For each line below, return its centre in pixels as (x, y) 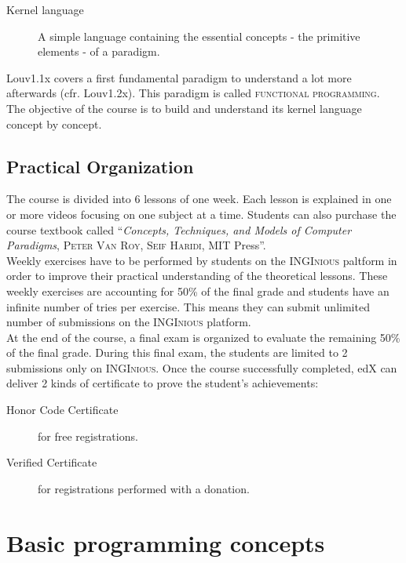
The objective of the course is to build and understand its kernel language (184, 108)
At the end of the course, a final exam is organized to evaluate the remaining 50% (203, 337)
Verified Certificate (52, 462)
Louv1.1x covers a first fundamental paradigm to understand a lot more (179, 77)
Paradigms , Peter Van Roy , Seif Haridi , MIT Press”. (136, 245)
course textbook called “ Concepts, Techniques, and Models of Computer (179, 229)
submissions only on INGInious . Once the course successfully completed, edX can (202, 367)
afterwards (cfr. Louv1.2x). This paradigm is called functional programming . (193, 93)
